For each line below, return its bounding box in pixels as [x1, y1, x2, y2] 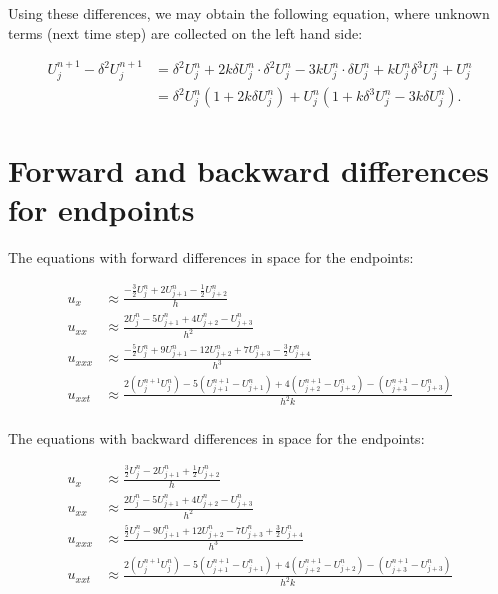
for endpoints [8, 188, 195, 229]
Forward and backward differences [8, 149, 489, 190]
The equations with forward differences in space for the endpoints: [8, 246, 414, 267]
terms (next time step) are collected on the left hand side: [8, 22, 363, 43]
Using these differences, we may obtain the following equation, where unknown [8, 3, 490, 23]
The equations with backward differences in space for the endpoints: [8, 427, 425, 448]
